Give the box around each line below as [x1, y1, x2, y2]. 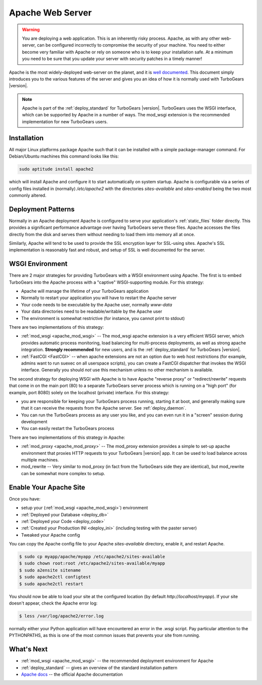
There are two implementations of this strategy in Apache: [9, 434, 126, 440]
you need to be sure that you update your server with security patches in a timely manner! [22, 56, 202, 62]
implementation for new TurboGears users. [22, 119, 108, 125]
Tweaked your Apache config [21, 532, 80, 538]
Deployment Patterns [9, 205, 75, 213]
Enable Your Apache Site [9, 483, 85, 492]
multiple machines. [21, 457, 59, 463]
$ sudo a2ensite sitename [19, 567, 81, 573]
